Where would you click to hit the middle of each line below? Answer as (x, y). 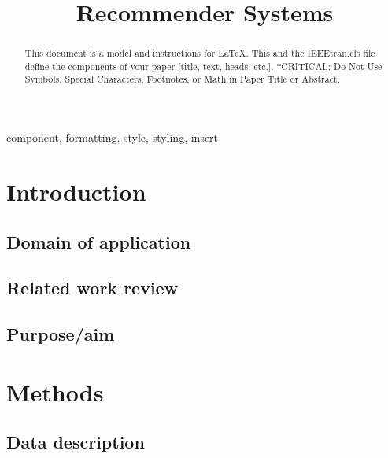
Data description (76, 442)
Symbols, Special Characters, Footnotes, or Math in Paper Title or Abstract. (182, 79)
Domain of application (99, 241)
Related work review (92, 288)
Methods (55, 392)
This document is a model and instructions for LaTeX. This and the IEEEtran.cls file (200, 53)
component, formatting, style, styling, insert (113, 137)
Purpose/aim (61, 334)
